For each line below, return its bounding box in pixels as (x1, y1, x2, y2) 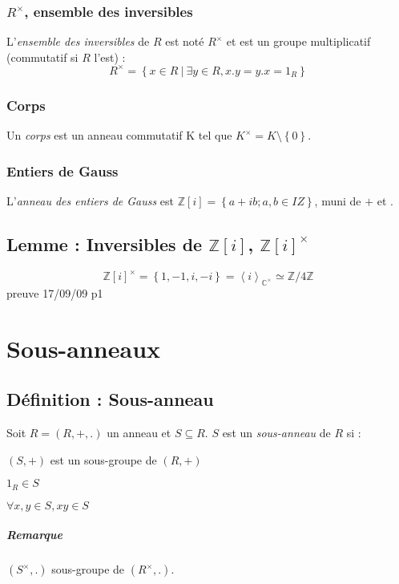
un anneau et (107, 424, 171, 441)
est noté (165, 33, 204, 50)
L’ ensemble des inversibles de (6, 33, 150, 50)
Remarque (6, 526, 62, 543)
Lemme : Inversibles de (6, 231, 203, 256)
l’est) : (94, 48, 126, 65)
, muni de (314, 192, 361, 209)
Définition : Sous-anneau (6, 387, 214, 412)
